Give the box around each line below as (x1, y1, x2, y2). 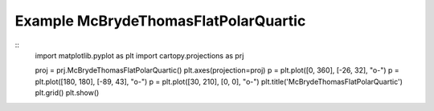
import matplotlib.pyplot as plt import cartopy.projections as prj (35, 50, 244, 60)
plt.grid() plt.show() (35, 88, 100, 97)
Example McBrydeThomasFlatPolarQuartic (14, 12, 306, 30)
